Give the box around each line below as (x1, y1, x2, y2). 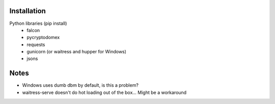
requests (26, 41, 45, 48)
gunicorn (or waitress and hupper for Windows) (26, 49, 127, 55)
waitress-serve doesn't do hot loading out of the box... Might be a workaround (22, 89, 187, 95)
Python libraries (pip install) (9, 20, 67, 26)
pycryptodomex (26, 34, 60, 41)
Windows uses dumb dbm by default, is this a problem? (22, 82, 139, 88)
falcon (26, 27, 40, 33)
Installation (9, 7, 46, 15)
